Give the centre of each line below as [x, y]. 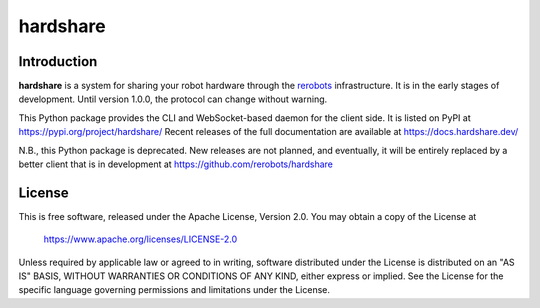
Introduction [58, 61]
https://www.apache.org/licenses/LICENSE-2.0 [140, 239]
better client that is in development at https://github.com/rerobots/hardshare [176, 164]
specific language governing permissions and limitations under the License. [174, 290]
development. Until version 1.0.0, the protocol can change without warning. [173, 99]
